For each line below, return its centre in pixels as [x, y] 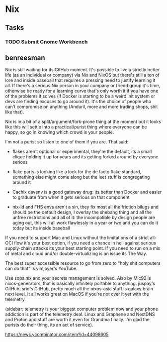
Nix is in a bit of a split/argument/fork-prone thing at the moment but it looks [83, 122]
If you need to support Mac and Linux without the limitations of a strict [77, 238]
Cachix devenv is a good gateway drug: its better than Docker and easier [87, 192]
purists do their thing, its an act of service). [49, 325]
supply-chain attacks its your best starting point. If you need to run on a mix [83, 248]
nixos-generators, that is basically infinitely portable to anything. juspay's [80, 284]
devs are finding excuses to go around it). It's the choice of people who [78, 102]
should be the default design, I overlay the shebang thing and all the [82, 212]
